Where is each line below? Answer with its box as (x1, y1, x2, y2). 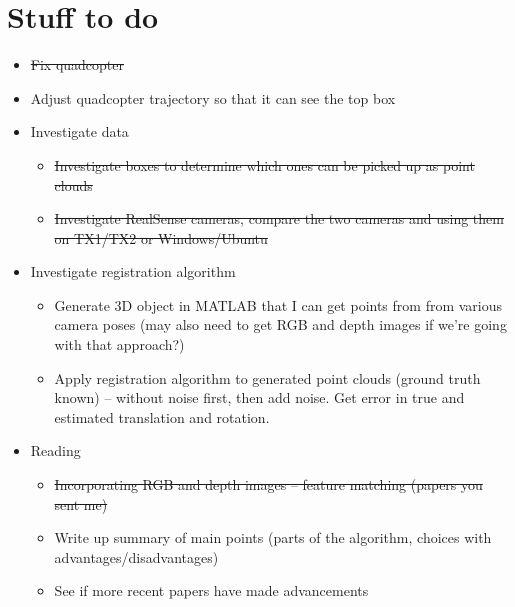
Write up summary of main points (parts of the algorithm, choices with (54, 527, 492, 548)
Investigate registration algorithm (30, 261, 236, 282)
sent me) (54, 493, 108, 514)
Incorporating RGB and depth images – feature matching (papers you (54, 474, 483, 495)
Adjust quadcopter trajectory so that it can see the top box (30, 87, 396, 108)
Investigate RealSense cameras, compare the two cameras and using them (54, 208, 504, 229)
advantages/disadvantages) (54, 546, 219, 567)
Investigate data (30, 121, 129, 142)
